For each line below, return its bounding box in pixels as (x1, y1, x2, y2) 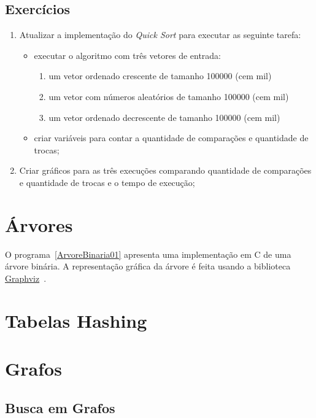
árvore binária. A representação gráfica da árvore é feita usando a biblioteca (5, 260, 291, 273)
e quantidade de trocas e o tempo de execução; (19, 176, 195, 188)
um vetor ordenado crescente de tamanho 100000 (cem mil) (48, 69, 272, 82)
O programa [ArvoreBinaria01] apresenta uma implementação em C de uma (5, 247, 291, 260)
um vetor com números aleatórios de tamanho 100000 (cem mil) (48, 90, 289, 103)
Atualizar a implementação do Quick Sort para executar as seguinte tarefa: (19, 28, 301, 41)
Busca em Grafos (5, 398, 115, 417)
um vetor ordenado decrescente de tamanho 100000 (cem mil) (48, 110, 280, 123)
